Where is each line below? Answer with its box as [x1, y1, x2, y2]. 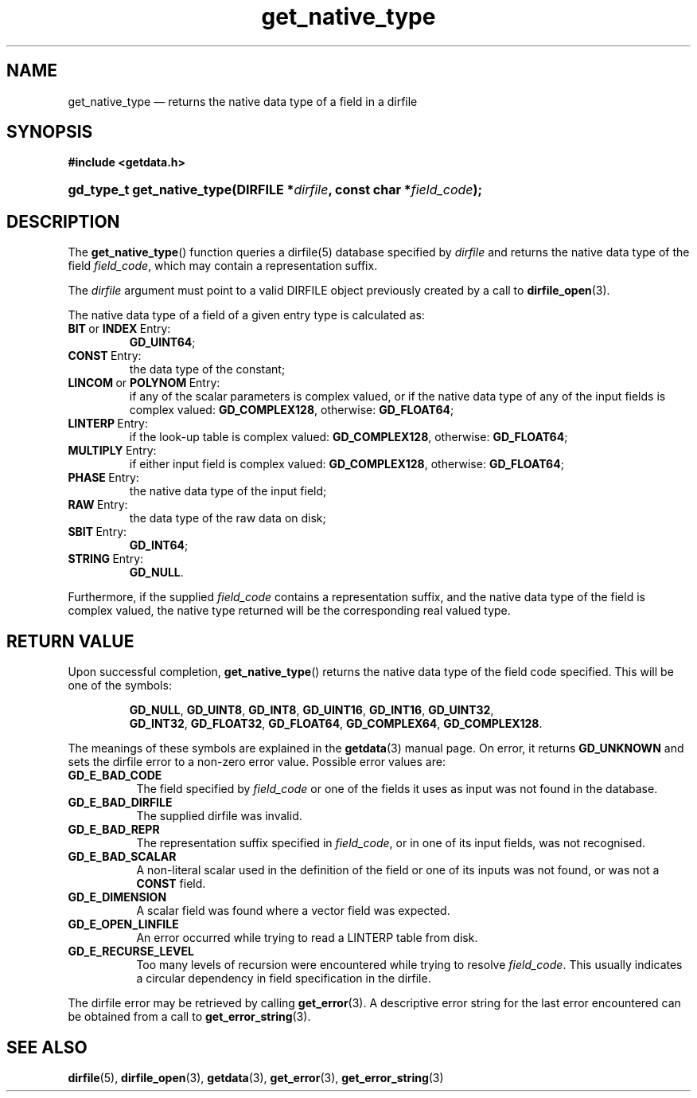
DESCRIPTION [6, 211, 120, 232]
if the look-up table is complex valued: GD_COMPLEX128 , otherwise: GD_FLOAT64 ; [129, 430, 568, 444]
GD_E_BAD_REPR [68, 823, 160, 837]
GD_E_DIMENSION [68, 890, 167, 905]
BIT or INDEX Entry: [68, 322, 171, 336]
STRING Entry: [68, 552, 144, 566]
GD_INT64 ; [129, 538, 189, 553]
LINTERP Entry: [68, 416, 149, 431]
